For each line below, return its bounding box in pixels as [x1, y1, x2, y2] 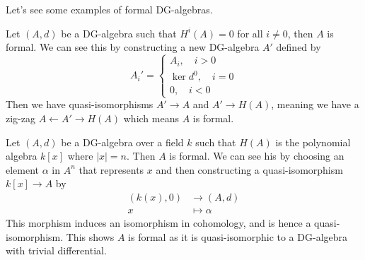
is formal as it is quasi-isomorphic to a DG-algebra [128, 229, 348, 244]
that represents [79, 162, 144, 177]
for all [237, 25, 263, 40]
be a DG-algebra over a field [61, 134, 184, 149]
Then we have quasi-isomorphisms [6, 97, 153, 112]
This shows [66, 229, 115, 244]
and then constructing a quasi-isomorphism [156, 162, 343, 177]
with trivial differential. [6, 243, 107, 258]
